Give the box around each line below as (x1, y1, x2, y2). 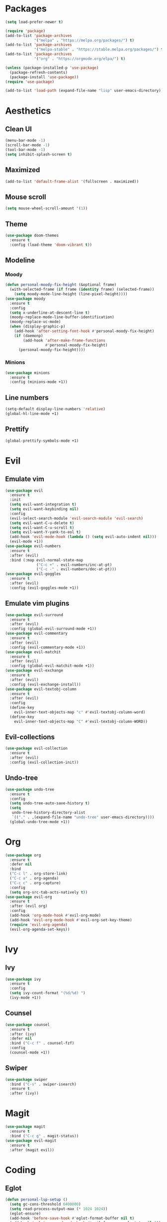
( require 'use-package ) (5, 79, 55, 84)
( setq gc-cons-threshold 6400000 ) (9, 1202, 81, 1207)
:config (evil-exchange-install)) (9, 682, 81, 687)
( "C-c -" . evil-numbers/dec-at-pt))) (36, 567, 117, 572)
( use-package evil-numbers (5, 544, 61, 549)
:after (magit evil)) (9, 1147, 55, 1152)
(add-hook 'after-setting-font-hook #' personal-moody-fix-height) (14, 329, 155, 334)
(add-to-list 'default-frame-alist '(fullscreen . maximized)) (5, 179, 139, 184)
